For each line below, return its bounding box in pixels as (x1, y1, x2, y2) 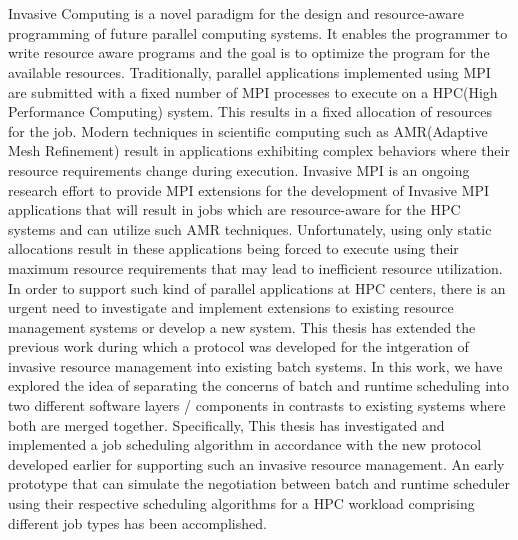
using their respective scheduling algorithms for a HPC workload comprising (8, 493, 475, 514)
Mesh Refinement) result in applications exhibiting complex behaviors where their (8, 140, 510, 161)
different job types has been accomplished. (8, 512, 267, 533)
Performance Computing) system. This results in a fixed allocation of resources (8, 101, 492, 122)
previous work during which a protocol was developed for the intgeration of (8, 336, 469, 357)
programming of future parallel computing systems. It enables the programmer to (8, 22, 508, 43)
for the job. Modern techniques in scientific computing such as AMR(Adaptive (8, 120, 488, 141)
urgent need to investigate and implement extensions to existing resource (8, 297, 454, 318)
